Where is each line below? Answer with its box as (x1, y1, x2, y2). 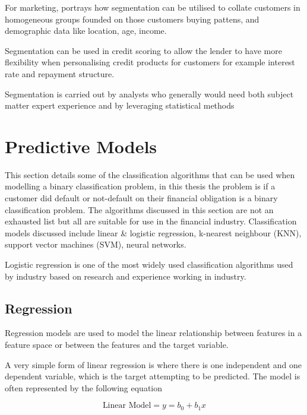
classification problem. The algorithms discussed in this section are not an (5, 203, 274, 216)
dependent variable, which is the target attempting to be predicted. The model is (5, 370, 300, 382)
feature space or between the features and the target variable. (5, 338, 229, 351)
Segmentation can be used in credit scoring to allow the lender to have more (5, 44, 282, 56)
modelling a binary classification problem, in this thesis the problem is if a (5, 180, 276, 192)
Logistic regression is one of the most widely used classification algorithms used (5, 258, 293, 271)
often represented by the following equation (5, 381, 163, 394)
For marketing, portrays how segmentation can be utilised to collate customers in (5, 1, 300, 13)
